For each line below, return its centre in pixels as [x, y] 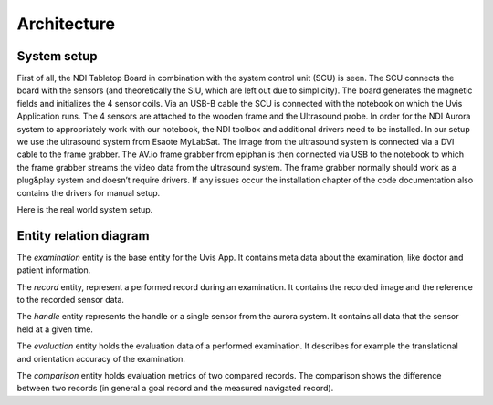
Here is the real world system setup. [85, 209]
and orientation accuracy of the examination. [101, 358]
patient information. [54, 270]
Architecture [66, 24]
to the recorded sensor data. [71, 300]
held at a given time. [55, 329]
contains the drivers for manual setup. [89, 192]
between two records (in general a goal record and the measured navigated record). [175, 389]
